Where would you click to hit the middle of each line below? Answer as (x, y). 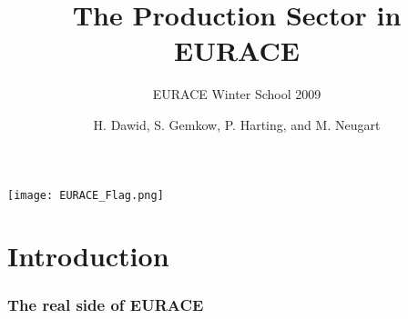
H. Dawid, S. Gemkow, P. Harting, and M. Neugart (237, 124)
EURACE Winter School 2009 (237, 94)
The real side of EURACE (106, 305)
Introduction (88, 256)
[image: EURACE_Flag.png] (86, 195)
